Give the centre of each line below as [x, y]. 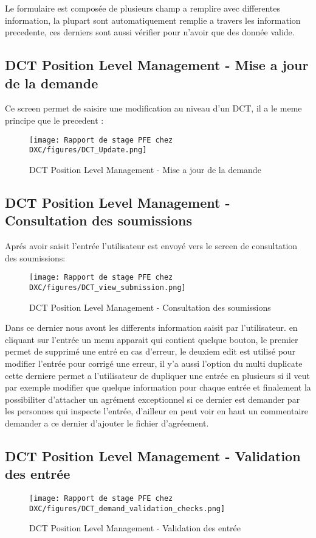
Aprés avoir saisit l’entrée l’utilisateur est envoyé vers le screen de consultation [151, 246]
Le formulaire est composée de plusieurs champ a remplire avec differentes [143, 8]
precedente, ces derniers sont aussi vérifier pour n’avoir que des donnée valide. [150, 32]
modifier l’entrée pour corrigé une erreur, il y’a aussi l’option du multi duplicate [154, 363]
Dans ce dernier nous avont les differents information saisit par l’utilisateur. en [151, 327]
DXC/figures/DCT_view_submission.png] [108, 287]
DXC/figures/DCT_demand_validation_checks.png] [127, 508]
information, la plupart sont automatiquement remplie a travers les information [153, 20]
